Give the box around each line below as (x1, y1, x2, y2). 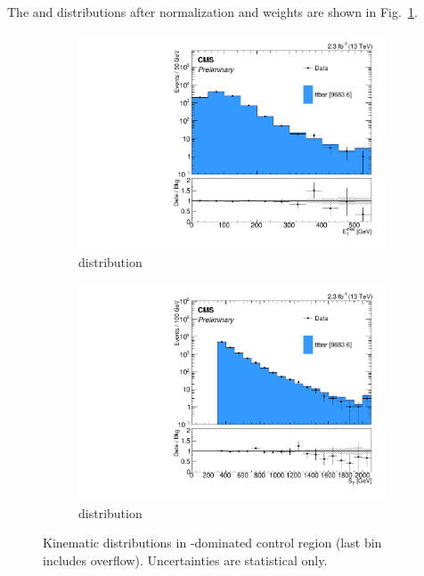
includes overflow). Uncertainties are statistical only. (43, 550, 328, 569)
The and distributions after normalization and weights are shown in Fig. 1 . (7, 3, 418, 20)
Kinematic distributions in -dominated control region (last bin (43, 533, 382, 552)
